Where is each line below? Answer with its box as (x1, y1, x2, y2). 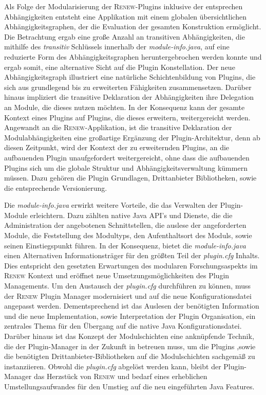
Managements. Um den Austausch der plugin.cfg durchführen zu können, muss (4, 280, 251, 291)
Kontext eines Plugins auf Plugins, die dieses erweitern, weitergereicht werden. (4, 112, 251, 122)
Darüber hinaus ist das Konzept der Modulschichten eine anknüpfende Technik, (4, 331, 254, 341)
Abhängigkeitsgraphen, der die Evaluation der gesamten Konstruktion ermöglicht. (4, 21, 261, 32)
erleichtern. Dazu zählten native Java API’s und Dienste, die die (30, 209, 233, 220)
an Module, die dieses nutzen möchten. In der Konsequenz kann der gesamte (4, 101, 245, 112)
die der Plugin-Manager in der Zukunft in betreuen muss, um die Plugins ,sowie (4, 340, 256, 351)
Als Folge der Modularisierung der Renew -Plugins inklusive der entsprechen (4, 1, 243, 11)
